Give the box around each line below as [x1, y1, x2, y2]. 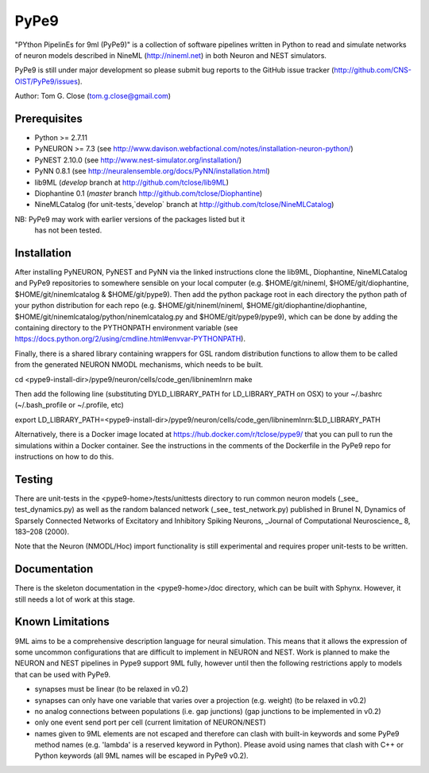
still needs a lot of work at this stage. [14, 594, 135, 604]
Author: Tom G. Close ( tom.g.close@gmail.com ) [14, 92, 171, 101]
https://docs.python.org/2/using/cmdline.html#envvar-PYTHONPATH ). [14, 334, 246, 344]
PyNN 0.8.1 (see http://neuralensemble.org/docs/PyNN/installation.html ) [34, 166, 270, 176]
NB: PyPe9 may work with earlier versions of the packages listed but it [14, 214, 245, 224]
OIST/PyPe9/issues [14, 76, 79, 86]
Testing [14, 472, 53, 486]
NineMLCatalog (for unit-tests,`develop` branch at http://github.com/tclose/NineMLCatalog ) [34, 200, 334, 209]
